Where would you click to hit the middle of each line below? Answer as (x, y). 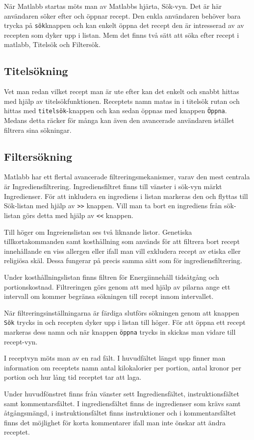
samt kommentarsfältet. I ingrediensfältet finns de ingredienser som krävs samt (122, 403)
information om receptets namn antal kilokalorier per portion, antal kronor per (123, 367)
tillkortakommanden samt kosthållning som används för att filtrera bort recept (122, 241)
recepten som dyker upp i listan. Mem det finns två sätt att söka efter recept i (122, 35)
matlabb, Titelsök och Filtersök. (52, 44)
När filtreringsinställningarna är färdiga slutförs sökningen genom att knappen (122, 312)
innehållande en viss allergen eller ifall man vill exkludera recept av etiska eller (122, 251)
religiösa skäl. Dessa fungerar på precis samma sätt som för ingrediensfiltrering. (123, 260)
